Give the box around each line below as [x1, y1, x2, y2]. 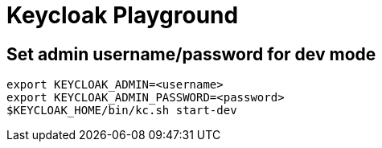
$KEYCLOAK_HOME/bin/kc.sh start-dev [6, 104, 237, 117]
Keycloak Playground [6, 2, 239, 29]
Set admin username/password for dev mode [6, 43, 376, 64]
